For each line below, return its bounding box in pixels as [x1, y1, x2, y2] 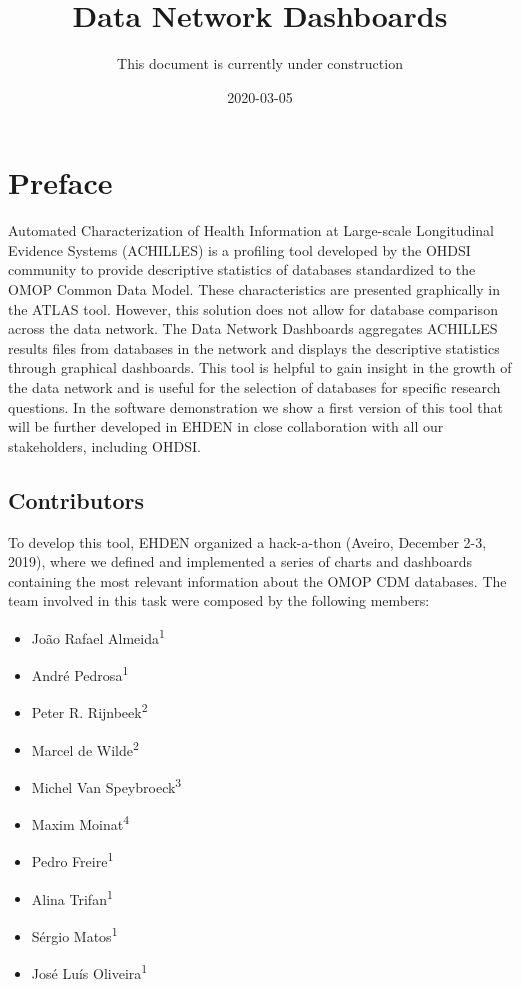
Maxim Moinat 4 [31, 811, 130, 834]
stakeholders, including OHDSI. [8, 435, 201, 456]
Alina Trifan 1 [31, 885, 113, 909]
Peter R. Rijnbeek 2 [31, 699, 148, 723]
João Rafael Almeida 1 [31, 624, 165, 648]
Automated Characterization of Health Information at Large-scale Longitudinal [8, 220, 494, 241]
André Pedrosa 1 [31, 662, 129, 685]
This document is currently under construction [117, 53, 403, 74]
